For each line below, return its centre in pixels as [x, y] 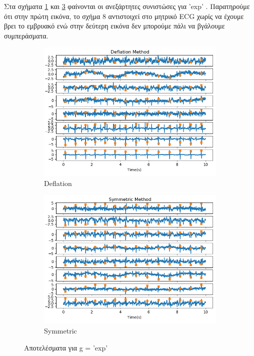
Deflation [58, 183]
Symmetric [60, 330]
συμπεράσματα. [26, 35]
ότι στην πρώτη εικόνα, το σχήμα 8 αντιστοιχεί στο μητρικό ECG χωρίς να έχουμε [124, 16]
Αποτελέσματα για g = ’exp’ [66, 347]
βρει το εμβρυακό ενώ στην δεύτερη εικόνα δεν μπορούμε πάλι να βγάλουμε [114, 26]
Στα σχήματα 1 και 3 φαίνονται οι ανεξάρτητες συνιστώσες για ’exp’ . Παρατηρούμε [127, 6]
